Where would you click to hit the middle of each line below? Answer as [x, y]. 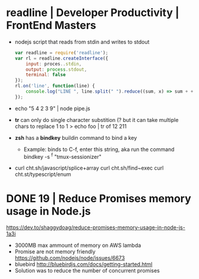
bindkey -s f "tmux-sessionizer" [63, 156]
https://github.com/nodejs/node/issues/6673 [70, 258]
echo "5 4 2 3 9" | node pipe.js [52, 108]
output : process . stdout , [56, 69]
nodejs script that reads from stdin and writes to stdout [82, 42]
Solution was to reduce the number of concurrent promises [87, 271]
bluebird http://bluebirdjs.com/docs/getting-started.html [83, 264]
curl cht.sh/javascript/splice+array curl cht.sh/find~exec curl [89, 168]
